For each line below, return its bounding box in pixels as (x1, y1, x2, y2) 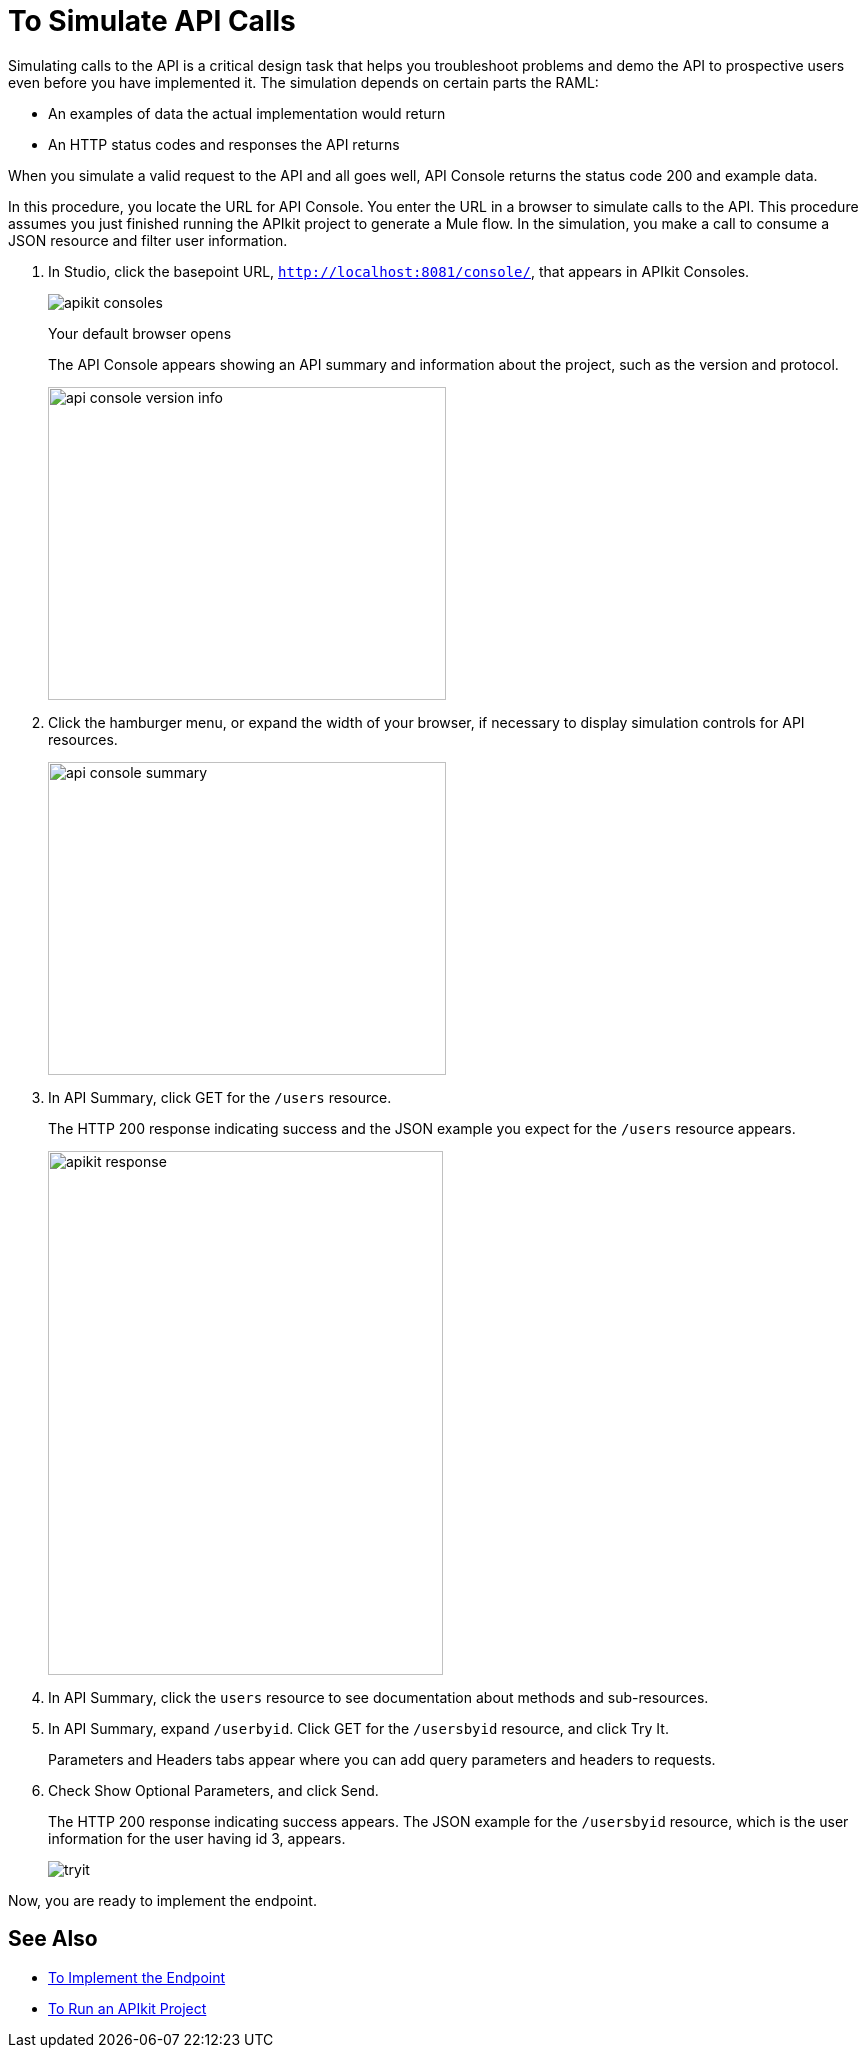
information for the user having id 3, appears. (48, 1829, 346, 1847)
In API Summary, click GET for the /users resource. (48, 1088, 392, 1106)
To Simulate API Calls (8, 4, 296, 38)
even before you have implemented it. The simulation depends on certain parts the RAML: (8, 73, 599, 91)
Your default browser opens (48, 324, 232, 342)
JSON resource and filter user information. (8, 231, 288, 249)
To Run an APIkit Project (48, 1999, 207, 2017)
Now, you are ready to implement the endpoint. (8, 1891, 317, 1909)
